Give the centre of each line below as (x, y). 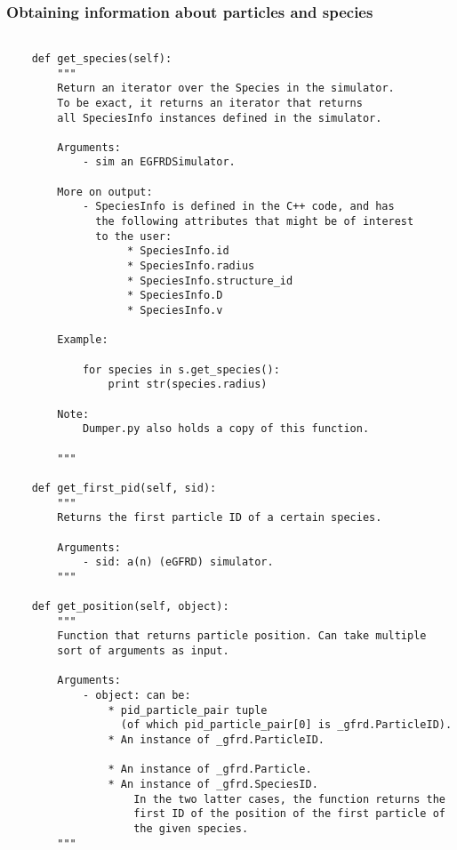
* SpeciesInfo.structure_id (210, 281)
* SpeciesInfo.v (175, 311)
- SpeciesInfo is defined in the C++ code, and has (238, 207)
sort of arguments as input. (143, 651)
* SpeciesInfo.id (178, 251)
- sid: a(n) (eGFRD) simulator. (178, 562)
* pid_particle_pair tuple (188, 710)
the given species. (191, 829)
